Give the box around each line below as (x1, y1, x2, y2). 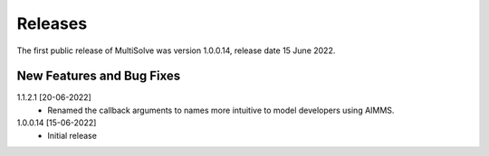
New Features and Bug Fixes (16, 69, 181, 84)
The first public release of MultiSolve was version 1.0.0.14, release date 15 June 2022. (16, 45, 336, 56)
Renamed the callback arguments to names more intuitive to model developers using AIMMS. (47, 105, 395, 115)
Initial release (47, 130, 97, 141)
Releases (16, 14, 88, 33)
